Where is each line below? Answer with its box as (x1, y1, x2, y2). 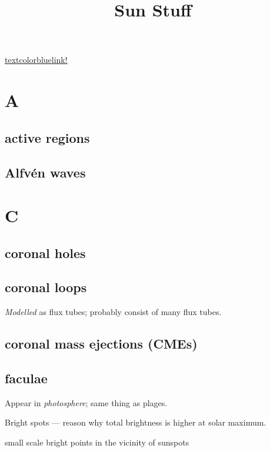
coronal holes (5, 243, 86, 262)
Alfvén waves (5, 163, 86, 181)
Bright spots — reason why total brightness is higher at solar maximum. (5, 416, 266, 428)
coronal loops (5, 278, 87, 296)
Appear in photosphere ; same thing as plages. (5, 396, 168, 409)
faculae (5, 369, 48, 387)
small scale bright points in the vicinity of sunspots (5, 436, 189, 448)
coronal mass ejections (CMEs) (5, 334, 198, 353)
